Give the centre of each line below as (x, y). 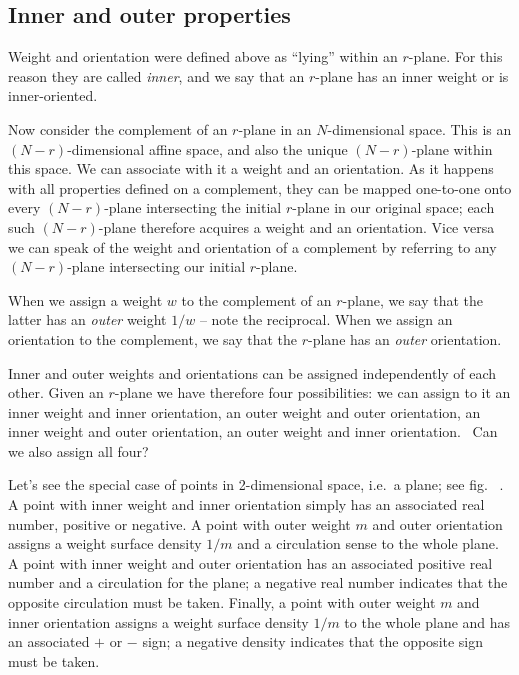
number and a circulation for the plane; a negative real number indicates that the (258, 582)
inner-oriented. (53, 95)
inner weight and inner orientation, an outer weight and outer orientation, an (244, 411)
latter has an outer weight (87, 319)
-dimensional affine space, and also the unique (207, 148)
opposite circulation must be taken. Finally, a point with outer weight (222, 602)
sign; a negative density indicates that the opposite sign (313, 641)
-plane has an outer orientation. (405, 338)
